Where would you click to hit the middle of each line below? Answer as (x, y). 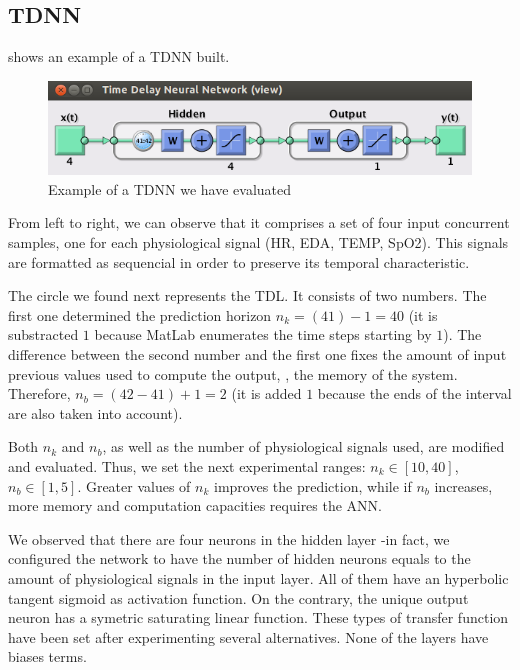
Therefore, (39, 393)
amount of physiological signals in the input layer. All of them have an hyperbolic (258, 577)
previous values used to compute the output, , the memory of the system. (233, 373)
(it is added (266, 393)
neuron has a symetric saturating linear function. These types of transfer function (258, 617)
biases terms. (47, 656)
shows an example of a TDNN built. (119, 56)
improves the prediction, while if (313, 485)
